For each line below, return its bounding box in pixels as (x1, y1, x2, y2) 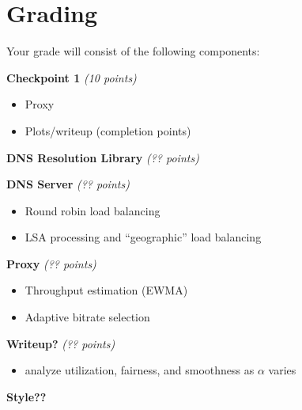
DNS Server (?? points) (6, 176, 130, 192)
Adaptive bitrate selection (25, 309, 150, 325)
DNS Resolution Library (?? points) (6, 149, 199, 165)
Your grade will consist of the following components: (6, 43, 260, 59)
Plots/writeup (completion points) (25, 122, 191, 139)
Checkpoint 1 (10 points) (6, 69, 137, 85)
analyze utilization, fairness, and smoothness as (25, 362, 255, 378)
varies (268, 362, 296, 378)
